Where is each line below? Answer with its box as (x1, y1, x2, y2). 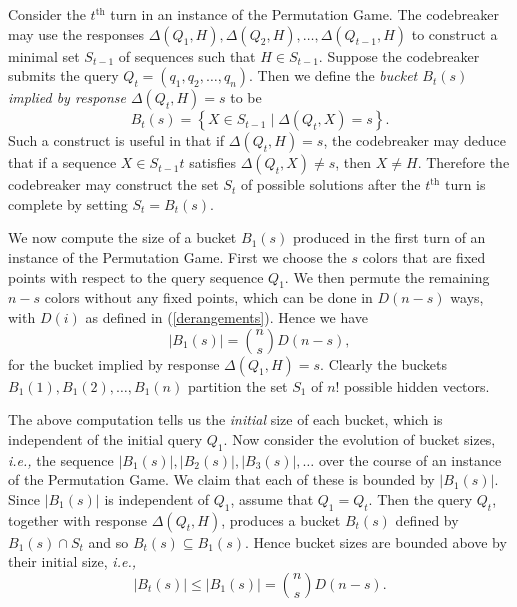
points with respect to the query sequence (8, 266, 264, 287)
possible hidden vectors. (344, 375, 490, 396)
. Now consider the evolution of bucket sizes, (223, 428, 496, 449)
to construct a (411, 23, 498, 44)
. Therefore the (417, 152, 510, 173)
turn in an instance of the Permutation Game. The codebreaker (110, 4, 499, 24)
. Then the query (368, 488, 473, 509)
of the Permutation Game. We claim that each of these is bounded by (8, 469, 435, 490)
